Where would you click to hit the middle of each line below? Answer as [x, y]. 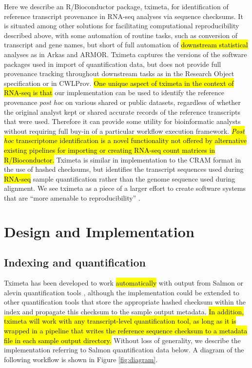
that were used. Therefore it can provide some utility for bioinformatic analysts [122, 121]
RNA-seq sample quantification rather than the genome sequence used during [120, 178]
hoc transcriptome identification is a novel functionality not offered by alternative [125, 140]
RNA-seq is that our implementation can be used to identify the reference [114, 92]
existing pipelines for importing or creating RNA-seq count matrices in [110, 150]
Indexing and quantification [75, 262]
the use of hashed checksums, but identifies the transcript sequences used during [124, 169]
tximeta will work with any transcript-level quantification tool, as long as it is [120, 321]
